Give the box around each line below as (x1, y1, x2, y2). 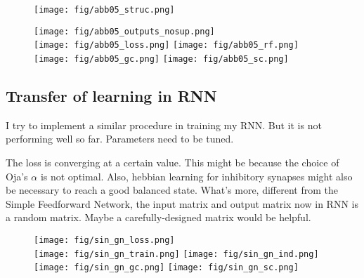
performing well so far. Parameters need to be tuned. (6, 131, 234, 146)
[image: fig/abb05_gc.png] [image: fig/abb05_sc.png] (34, 53, 289, 64)
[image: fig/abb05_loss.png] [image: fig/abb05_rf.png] (34, 40, 299, 51)
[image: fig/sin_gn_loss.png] (34, 234, 175, 245)
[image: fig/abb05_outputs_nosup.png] (34, 26, 215, 37)
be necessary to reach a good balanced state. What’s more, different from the (6, 183, 338, 197)
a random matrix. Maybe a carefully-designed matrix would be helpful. (6, 210, 311, 225)
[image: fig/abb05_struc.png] (34, 5, 175, 15)
